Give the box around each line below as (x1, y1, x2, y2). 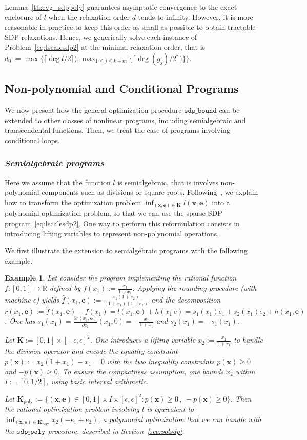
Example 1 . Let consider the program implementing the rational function (5, 272, 237, 283)
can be (219, 105, 240, 115)
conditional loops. (5, 134, 60, 145)
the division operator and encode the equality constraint (5, 346, 178, 356)
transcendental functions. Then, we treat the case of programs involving (5, 125, 230, 135)
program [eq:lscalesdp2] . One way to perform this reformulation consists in (5, 218, 240, 229)
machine (5, 294, 31, 305)
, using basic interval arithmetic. (46, 376, 149, 387)
